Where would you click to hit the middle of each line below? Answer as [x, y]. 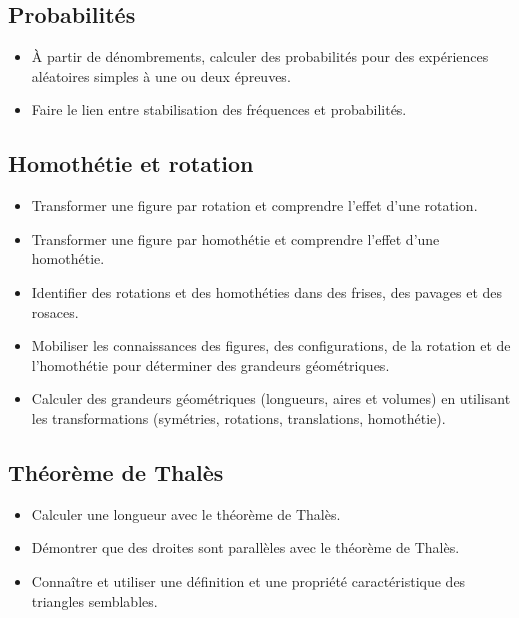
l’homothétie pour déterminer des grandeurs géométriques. [210, 364]
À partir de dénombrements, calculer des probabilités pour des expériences [260, 56]
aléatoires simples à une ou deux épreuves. [161, 75]
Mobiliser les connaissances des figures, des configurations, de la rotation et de [271, 345]
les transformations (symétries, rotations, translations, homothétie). [238, 417]
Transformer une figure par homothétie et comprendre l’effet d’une [235, 238]
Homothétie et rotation [131, 163]
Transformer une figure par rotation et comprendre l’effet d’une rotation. [254, 205]
